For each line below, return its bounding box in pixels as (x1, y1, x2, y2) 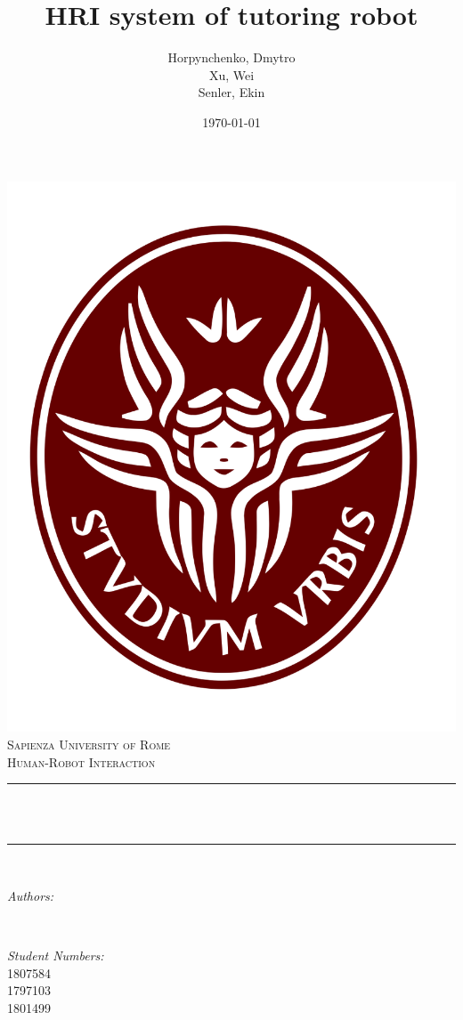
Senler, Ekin (198, 83, 265, 101)
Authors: (7, 886, 54, 904)
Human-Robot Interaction (7, 752, 156, 771)
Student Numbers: (7, 946, 104, 965)
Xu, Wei (208, 65, 255, 84)
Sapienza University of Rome (7, 734, 171, 753)
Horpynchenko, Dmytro (167, 48, 296, 67)
